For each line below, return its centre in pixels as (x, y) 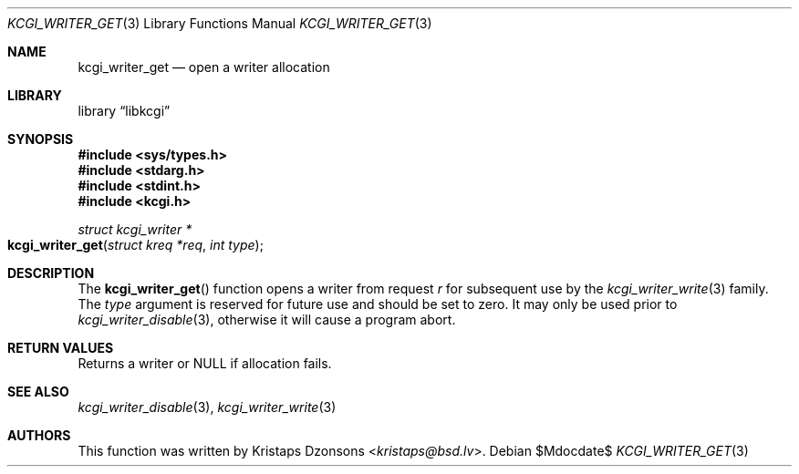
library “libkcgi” (124, 111)
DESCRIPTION (51, 273)
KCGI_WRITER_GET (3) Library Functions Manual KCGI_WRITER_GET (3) (220, 23)
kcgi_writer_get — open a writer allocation (204, 67)
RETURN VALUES (61, 348)
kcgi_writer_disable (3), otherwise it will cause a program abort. (267, 319)
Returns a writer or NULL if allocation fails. (205, 363)
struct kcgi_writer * (135, 229)
